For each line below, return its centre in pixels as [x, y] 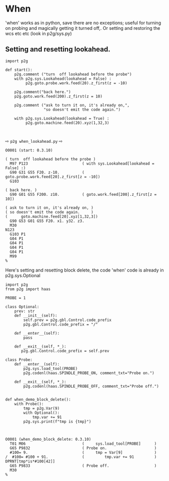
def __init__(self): [36, 315]
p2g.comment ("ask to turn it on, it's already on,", [72, 105]
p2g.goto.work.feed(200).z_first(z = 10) [58, 96]
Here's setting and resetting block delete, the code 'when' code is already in [84, 270]
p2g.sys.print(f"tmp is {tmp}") [58, 421]
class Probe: [19, 360]
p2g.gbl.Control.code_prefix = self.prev [65, 351]
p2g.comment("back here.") [43, 92]
